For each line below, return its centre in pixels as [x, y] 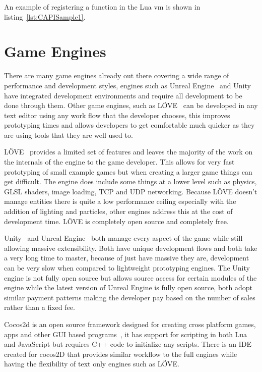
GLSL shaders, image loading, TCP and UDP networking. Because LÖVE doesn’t [131, 191]
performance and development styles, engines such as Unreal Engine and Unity [127, 85]
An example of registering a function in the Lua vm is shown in [102, 7]
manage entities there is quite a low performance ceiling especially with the [120, 201]
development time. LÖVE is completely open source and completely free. [116, 221]
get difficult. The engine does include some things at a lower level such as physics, [130, 181]
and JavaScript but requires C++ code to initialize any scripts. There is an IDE [128, 344]
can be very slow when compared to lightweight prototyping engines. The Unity [127, 268]
